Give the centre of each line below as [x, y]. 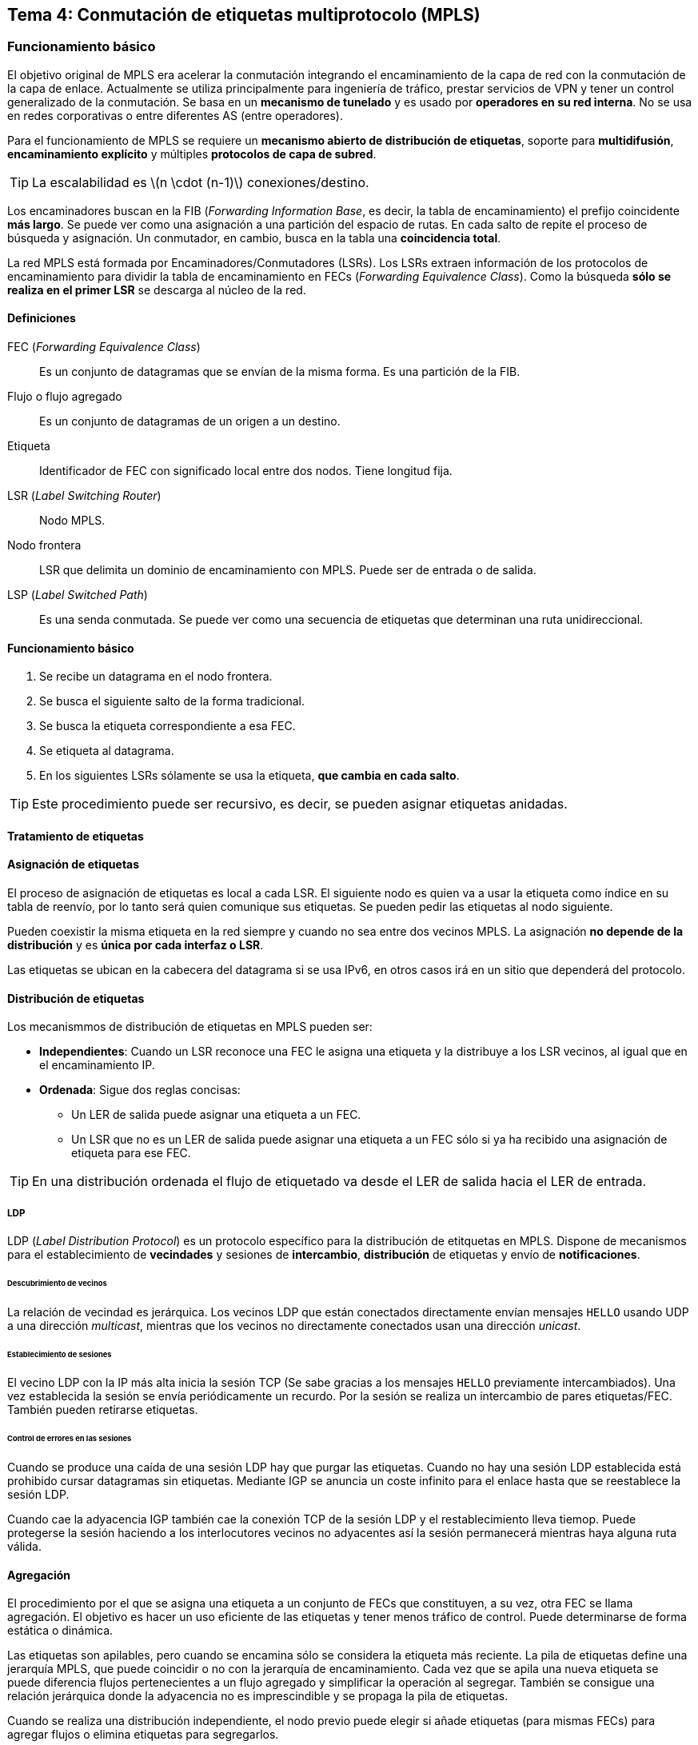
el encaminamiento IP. [97, 1065]
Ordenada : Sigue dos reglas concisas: [140, 1090]
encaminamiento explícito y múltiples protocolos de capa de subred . [192, 154]
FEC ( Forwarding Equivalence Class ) [104, 347]
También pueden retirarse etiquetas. [103, 1410]
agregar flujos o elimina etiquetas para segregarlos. [143, 1735]
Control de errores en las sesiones [70, 1439]
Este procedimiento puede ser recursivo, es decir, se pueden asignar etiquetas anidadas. [300, 804]
